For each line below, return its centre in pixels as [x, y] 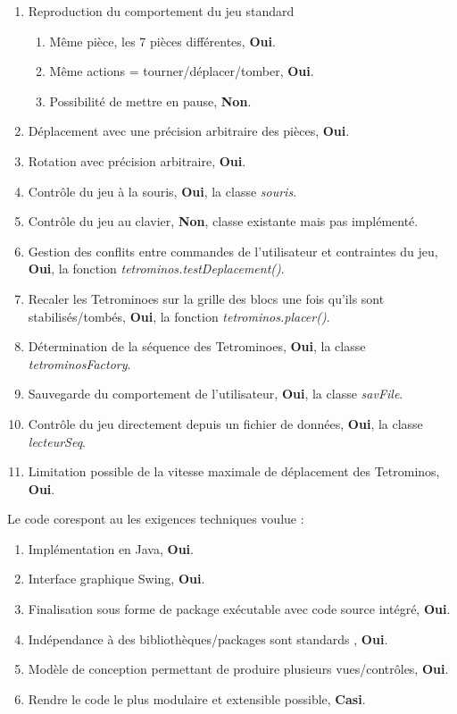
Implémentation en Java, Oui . [111, 548]
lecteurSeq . [57, 441]
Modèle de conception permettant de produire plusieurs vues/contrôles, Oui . [238, 669]
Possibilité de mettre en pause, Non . [150, 101]
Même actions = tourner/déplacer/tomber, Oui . [182, 71]
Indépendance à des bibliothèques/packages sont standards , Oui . [208, 638]
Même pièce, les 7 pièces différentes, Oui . [162, 41]
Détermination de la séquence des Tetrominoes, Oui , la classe [197, 346]
